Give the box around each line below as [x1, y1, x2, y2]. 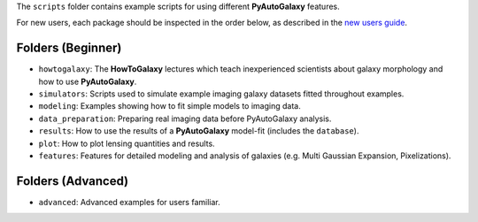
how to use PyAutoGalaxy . [38, 76, 137, 87]
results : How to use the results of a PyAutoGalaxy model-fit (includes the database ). [38, 126, 359, 136]
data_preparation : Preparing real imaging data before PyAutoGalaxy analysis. [38, 113, 332, 124]
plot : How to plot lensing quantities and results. [38, 138, 216, 149]
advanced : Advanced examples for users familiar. [38, 196, 220, 207]
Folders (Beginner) [16, 41, 122, 56]
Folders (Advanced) [16, 173, 128, 188]
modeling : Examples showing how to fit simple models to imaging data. [38, 101, 301, 111]
